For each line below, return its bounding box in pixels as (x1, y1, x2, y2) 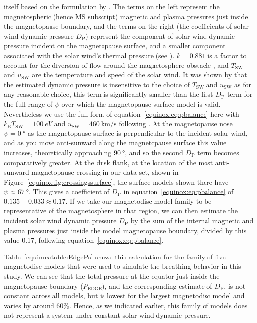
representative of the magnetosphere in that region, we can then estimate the (4, 205, 238, 216)
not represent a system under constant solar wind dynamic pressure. (4, 310, 211, 320)
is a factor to (207, 50, 247, 60)
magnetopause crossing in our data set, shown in (31, 167, 179, 177)
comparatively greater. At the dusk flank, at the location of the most (4, 157, 213, 167)
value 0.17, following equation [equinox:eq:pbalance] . (4, 235, 164, 245)
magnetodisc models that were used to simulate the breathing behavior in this (4, 261, 241, 271)
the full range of (4, 98, 53, 109)
